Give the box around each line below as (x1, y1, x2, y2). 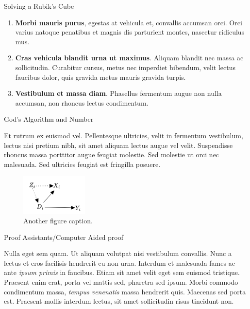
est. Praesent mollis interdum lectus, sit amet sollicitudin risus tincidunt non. (4, 296, 234, 306)
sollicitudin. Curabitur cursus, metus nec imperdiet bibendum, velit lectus (15, 62, 236, 72)
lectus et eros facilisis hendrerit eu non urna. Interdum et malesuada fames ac (4, 257, 235, 268)
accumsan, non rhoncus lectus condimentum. (15, 97, 149, 108)
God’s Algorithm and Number (4, 114, 94, 124)
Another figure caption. (23, 216, 93, 226)
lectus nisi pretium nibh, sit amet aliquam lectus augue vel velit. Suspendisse (4, 140, 233, 150)
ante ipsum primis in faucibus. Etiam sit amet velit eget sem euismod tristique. (4, 267, 240, 277)
